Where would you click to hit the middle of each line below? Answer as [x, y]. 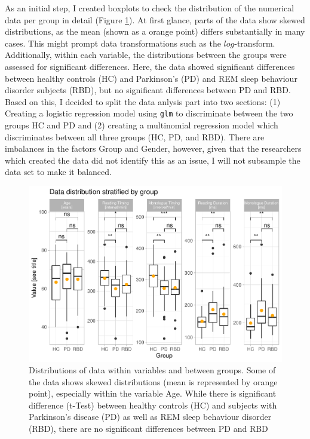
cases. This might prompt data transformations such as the [113, 43]
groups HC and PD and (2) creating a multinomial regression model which [142, 125]
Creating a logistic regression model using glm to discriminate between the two [149, 113]
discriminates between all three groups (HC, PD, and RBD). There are [135, 136]
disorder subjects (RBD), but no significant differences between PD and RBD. [148, 90]
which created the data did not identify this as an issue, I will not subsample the [153, 160]
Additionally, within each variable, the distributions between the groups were [146, 55]
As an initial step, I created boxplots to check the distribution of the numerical [150, 8]
